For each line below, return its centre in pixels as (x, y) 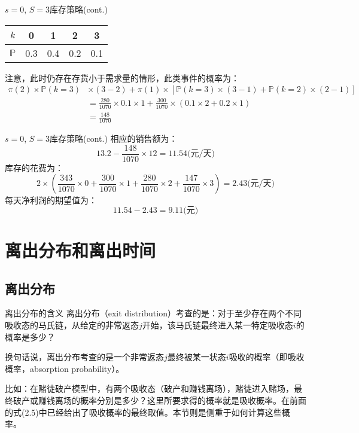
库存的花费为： (34, 167)
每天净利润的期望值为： (51, 200)
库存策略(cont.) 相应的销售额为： (114, 138)
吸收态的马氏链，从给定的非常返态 (72, 324)
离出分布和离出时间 (80, 250)
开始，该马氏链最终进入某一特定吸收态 (217, 324)
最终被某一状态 (197, 357)
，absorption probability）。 (73, 368)
